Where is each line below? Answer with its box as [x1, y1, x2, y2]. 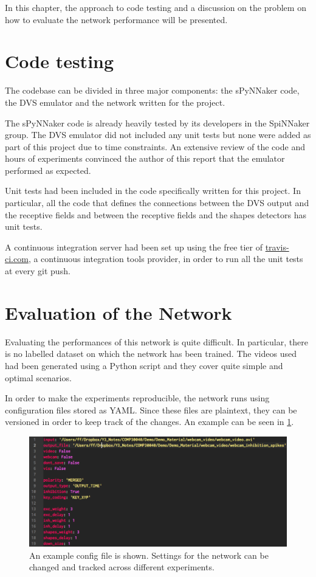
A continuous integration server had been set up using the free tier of [5, 240, 263, 253]
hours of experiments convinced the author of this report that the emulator [5, 152, 285, 165]
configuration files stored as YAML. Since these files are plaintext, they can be [5, 403, 297, 416]
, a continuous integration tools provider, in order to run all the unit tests [28, 252, 303, 265]
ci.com [5, 252, 29, 265]
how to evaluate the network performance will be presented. [5, 13, 228, 26]
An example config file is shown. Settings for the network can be [29, 548, 269, 561]
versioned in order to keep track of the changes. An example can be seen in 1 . [5, 415, 294, 428]
